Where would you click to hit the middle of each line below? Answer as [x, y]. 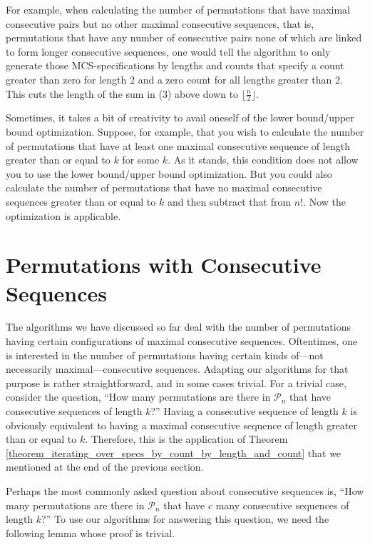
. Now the [324, 201]
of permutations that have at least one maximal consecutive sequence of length [178, 145]
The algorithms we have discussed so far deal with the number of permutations [178, 327]
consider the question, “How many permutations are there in [138, 397]
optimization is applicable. [63, 215]
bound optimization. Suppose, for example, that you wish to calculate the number [185, 131]
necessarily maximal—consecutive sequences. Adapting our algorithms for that [177, 369]
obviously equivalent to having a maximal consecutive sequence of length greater [182, 425]
